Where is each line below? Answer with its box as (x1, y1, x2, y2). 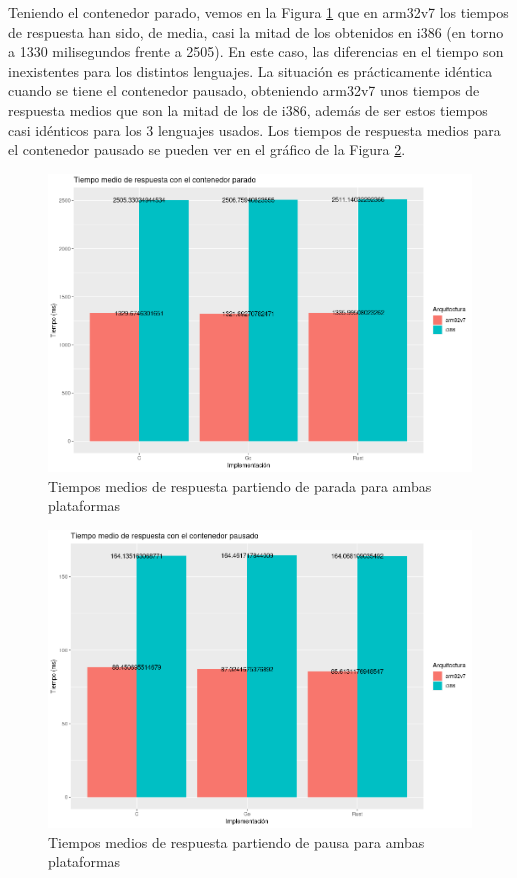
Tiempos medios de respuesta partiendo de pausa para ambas (48, 831, 425, 852)
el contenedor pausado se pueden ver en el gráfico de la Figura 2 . (8, 139, 406, 160)
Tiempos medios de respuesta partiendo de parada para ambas (48, 475, 432, 496)
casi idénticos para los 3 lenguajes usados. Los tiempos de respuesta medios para (8, 119, 501, 140)
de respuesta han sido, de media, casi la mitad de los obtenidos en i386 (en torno (8, 21, 504, 42)
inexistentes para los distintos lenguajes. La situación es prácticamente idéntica (8, 60, 493, 81)
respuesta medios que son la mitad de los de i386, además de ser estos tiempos (8, 99, 488, 120)
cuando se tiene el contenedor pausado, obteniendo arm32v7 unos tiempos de (8, 80, 480, 101)
